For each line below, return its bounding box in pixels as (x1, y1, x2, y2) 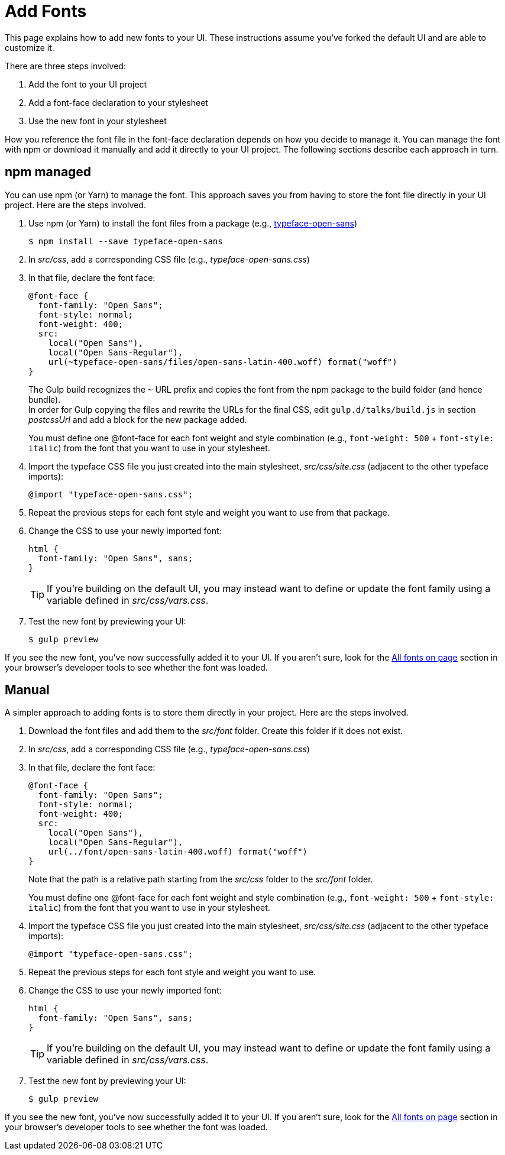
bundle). (28, 394, 61, 405)
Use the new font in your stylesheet (28, 115, 167, 126)
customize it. (5, 42, 54, 53)
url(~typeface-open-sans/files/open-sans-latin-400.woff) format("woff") (48, 357, 397, 367)
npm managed (5, 164, 92, 180)
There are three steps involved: (5, 60, 126, 71)
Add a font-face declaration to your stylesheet (28, 97, 208, 108)
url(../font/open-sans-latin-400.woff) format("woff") (48, 847, 308, 857)
